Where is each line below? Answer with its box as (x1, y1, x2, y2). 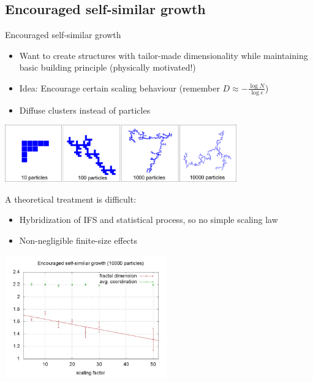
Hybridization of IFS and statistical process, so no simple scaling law (19, 213, 278, 226)
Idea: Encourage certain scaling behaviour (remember (19, 81, 220, 94)
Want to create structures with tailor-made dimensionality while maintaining (19, 49, 308, 61)
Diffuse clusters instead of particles (19, 103, 151, 116)
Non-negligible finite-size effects (19, 233, 138, 246)
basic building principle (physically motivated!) (19, 61, 196, 74)
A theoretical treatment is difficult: (5, 192, 137, 205)
